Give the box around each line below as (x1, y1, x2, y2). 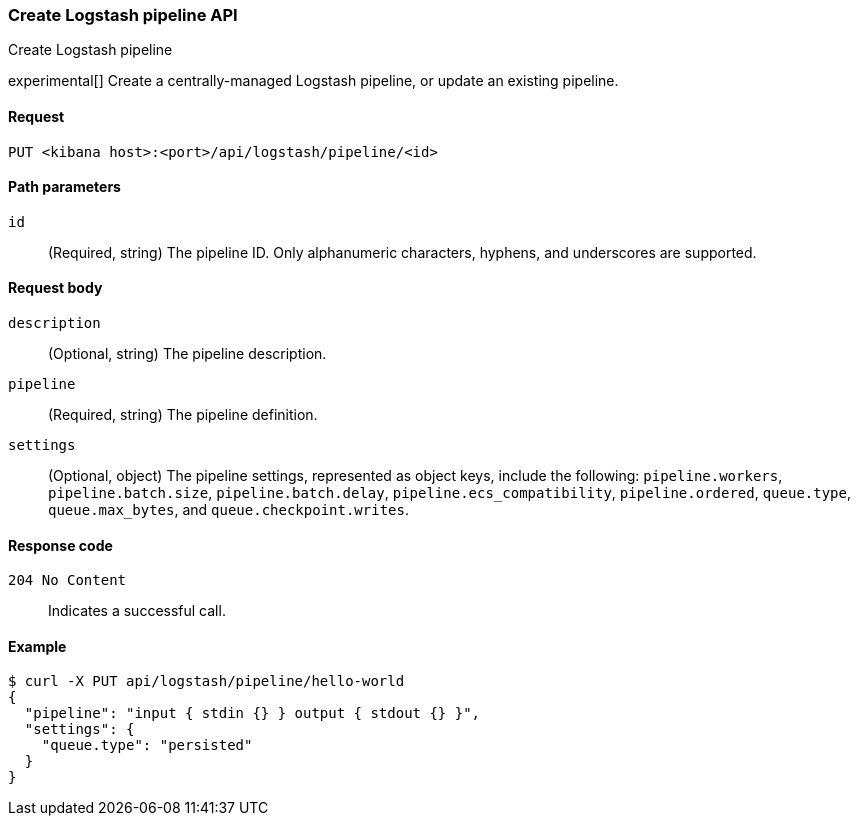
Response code (8, 536, 113, 554)
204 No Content (8, 572, 127, 589)
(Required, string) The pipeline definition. (48, 406, 318, 424)
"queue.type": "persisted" (41, 737, 253, 754)
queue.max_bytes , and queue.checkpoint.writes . (48, 501, 409, 519)
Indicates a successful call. (48, 602, 226, 620)
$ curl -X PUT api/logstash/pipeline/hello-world (8, 673, 405, 690)
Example (8, 637, 67, 655)
